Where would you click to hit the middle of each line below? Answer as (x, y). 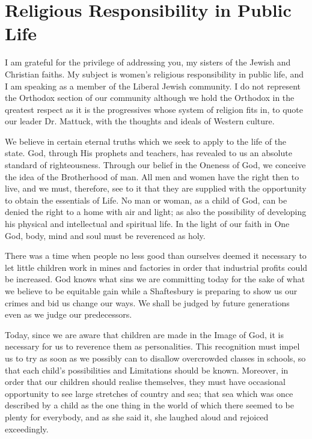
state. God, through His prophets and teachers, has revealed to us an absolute (148, 153)
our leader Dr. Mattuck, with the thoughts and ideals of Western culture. (140, 121)
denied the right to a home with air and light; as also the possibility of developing (156, 212)
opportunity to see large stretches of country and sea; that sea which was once (149, 393)
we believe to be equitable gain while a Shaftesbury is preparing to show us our (151, 291)
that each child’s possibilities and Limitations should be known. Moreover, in (147, 370)
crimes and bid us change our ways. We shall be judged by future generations (147, 302)
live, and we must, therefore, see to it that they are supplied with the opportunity (156, 188)
